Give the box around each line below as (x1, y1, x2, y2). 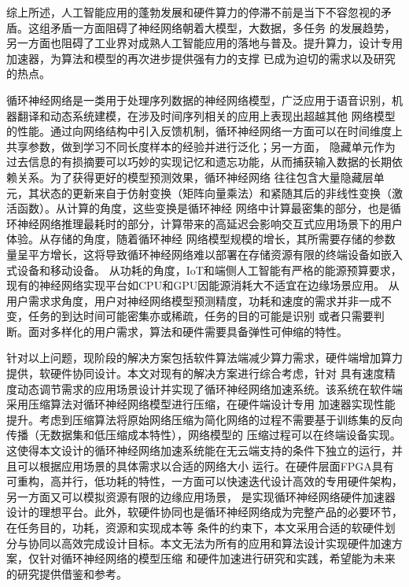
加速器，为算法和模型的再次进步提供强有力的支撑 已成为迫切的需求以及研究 (6, 50, 396, 66)
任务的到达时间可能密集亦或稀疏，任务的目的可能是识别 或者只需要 (28, 308, 374, 324)
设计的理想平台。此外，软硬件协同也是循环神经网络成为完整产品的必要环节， (6, 504, 403, 520)
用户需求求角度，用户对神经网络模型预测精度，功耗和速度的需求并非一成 (6, 292, 381, 308)
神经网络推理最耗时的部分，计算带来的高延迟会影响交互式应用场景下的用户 (17, 215, 403, 231)
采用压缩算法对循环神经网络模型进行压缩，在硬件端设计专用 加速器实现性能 (6, 396, 396, 412)
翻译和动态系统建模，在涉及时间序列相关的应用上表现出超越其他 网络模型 (17, 107, 396, 124)
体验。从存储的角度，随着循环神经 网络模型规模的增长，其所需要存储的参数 (6, 231, 396, 247)
